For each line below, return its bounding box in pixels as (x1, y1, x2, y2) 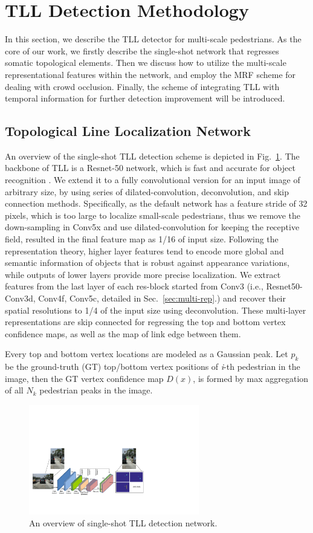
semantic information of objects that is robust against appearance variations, (5, 256, 289, 269)
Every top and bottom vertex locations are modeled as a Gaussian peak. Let (5, 347, 288, 360)
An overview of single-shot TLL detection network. (29, 516, 218, 529)
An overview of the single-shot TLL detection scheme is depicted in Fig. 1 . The (5, 149, 300, 162)
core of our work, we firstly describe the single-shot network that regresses (5, 44, 279, 57)
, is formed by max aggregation (193, 372, 309, 384)
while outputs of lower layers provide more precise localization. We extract (5, 268, 281, 280)
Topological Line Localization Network (5, 121, 251, 140)
